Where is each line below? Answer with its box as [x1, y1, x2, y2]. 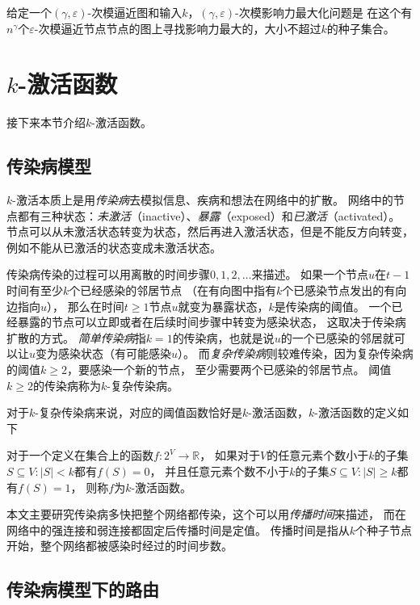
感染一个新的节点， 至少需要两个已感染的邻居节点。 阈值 [89, 361, 392, 378]
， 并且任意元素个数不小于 [149, 463, 290, 480]
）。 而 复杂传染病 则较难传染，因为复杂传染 [178, 345, 402, 362]
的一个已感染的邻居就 [280, 329, 394, 346]
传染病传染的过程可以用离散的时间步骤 [6, 266, 210, 283]
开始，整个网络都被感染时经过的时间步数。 [6, 537, 233, 554]
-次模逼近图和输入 [87, 4, 183, 20]
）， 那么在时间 [47, 297, 124, 314]
